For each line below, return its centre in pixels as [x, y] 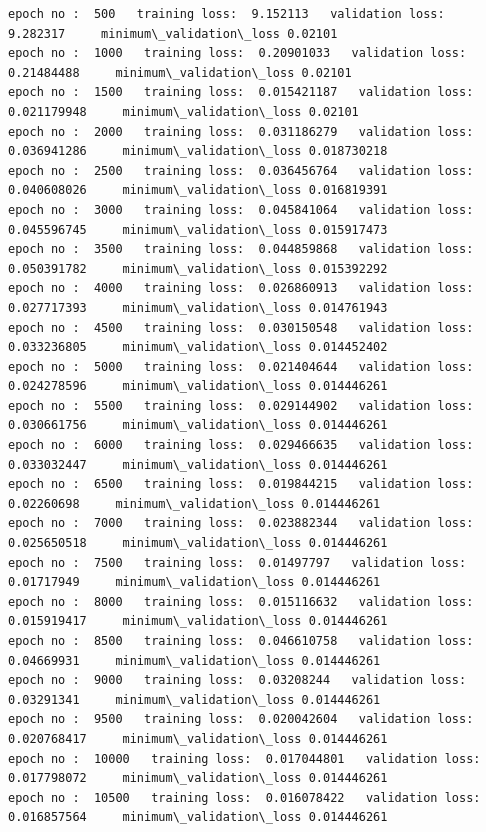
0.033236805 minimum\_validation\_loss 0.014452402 [198, 347]
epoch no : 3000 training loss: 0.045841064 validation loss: [241, 209]
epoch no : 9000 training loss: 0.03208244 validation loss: [237, 680]
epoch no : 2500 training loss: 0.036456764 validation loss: [241, 170]
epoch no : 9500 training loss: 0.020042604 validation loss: [241, 719]
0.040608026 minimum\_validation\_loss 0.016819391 [198, 190]
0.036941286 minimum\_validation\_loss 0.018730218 [198, 151]
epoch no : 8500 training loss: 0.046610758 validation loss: [241, 641]
